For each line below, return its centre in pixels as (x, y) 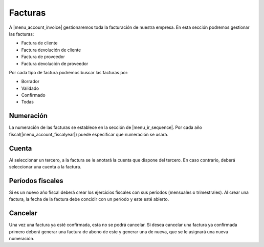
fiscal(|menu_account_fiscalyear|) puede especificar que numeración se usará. (89, 134)
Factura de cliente (40, 43)
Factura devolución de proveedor (55, 63)
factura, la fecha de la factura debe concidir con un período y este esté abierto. (89, 199)
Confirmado (33, 95)
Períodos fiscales (36, 181)
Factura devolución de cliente (51, 50)
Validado (30, 88)
